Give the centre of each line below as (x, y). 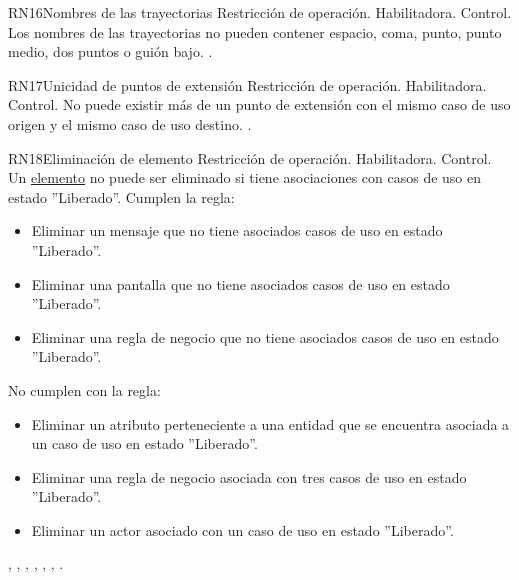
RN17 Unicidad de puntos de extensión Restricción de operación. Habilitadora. (247, 84)
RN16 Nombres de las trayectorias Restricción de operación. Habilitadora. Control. (260, 12)
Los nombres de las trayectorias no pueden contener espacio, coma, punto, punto (255, 31)
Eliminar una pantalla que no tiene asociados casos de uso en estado (240, 283)
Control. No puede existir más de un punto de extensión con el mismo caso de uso (259, 104)
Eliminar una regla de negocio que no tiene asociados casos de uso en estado (265, 336)
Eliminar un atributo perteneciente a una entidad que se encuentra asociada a (270, 423)
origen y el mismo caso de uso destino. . (130, 123)
